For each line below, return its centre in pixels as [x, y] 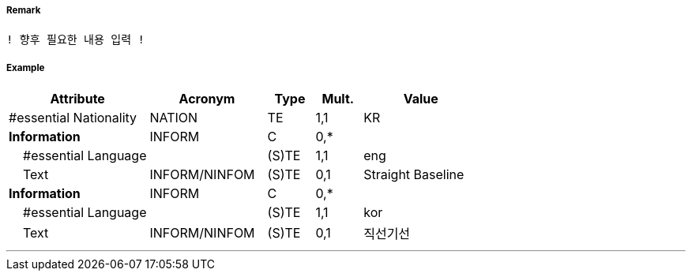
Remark [24, 10]
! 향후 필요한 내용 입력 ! [75, 40]
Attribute [77, 99]
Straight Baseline [414, 175]
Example [26, 67]
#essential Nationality [73, 118]
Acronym [207, 99]
